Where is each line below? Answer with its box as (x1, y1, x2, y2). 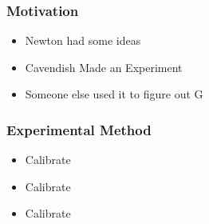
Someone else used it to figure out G (25, 86, 203, 102)
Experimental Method (6, 119, 152, 139)
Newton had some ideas (25, 32, 141, 49)
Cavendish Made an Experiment (25, 58, 183, 75)
